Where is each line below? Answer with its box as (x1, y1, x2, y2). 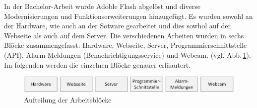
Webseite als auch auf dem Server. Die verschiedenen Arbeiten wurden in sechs (4, 30, 244, 40)
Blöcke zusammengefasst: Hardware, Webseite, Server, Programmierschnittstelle (4, 40, 247, 50)
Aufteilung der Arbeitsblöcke (24, 94, 112, 105)
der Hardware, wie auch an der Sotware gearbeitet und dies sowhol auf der (4, 20, 231, 31)
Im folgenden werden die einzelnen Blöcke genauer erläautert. (4, 59, 191, 70)
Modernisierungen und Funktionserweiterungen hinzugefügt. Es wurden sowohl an (4, 10, 253, 21)
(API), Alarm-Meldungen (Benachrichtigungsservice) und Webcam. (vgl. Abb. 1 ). (4, 49, 251, 60)
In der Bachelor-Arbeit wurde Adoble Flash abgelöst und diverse (4, 1, 200, 11)
